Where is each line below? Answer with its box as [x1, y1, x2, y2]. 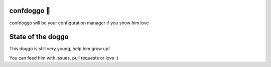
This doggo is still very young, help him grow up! [9, 46, 110, 52]
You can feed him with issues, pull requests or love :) [9, 55, 119, 61]
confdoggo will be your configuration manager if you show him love [9, 20, 149, 26]
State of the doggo [9, 33, 69, 41]
